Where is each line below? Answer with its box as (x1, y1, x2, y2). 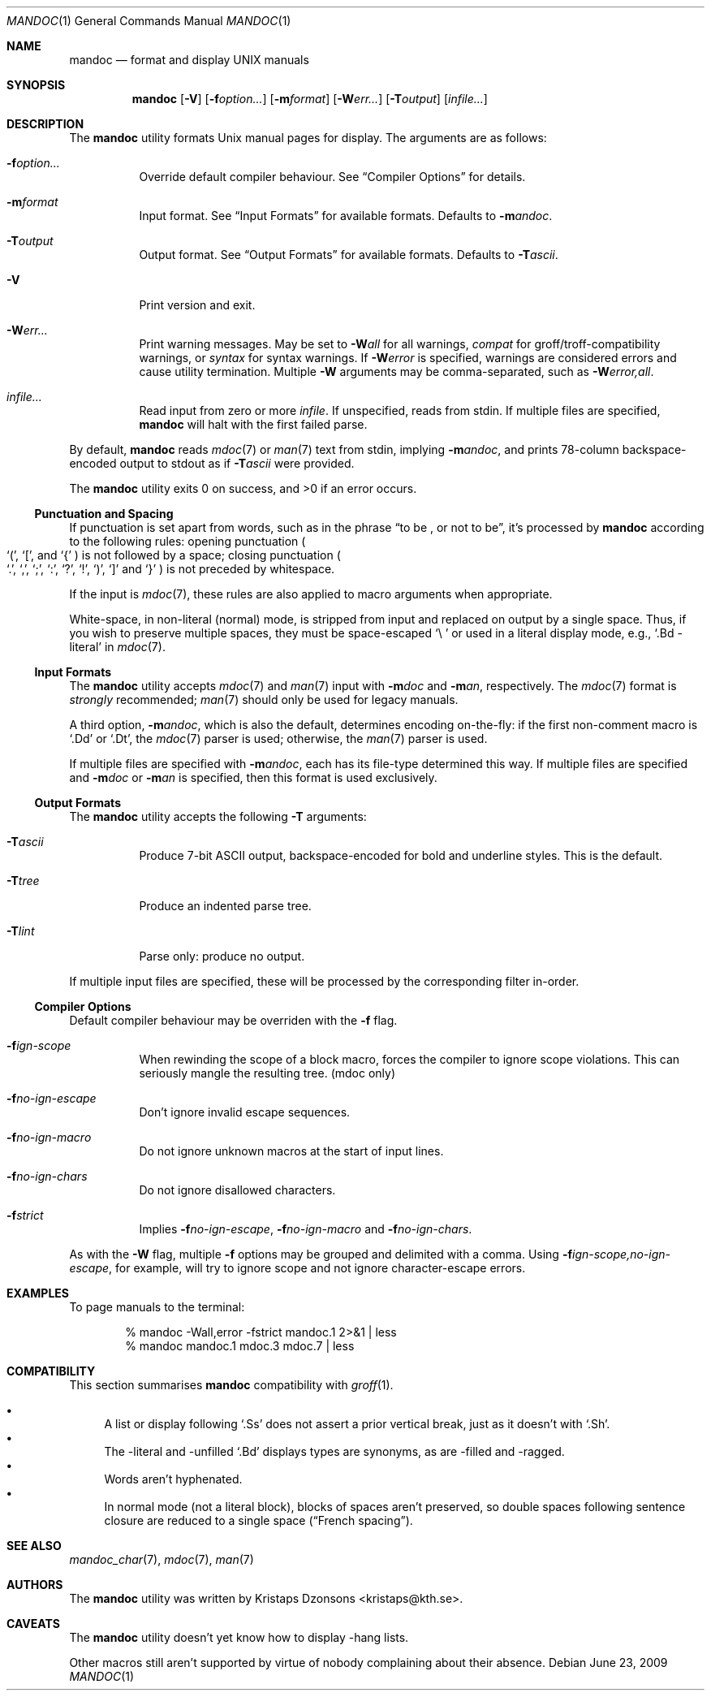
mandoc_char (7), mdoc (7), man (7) (69, 1552, 254, 1566)
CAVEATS (6, 1617, 60, 1630)
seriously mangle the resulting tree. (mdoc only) (139, 1066, 396, 1080)
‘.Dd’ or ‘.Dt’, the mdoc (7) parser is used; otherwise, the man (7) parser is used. (69, 732, 488, 745)
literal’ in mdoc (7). (69, 640, 166, 654)
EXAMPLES (6, 1286, 69, 1300)
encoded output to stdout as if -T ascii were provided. (69, 456, 355, 470)
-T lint (6, 924, 35, 938)
